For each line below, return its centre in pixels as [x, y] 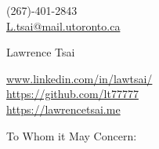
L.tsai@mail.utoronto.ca [63, 25]
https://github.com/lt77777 [72, 94]
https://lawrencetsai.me [63, 109]
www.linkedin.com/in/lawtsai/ [79, 78]
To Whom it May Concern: [72, 135]
